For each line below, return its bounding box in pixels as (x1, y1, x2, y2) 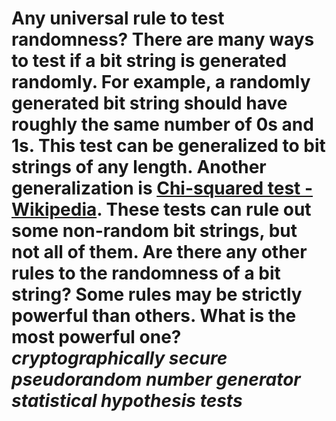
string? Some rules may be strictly (11, 283, 303, 306)
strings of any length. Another (11, 156, 267, 179)
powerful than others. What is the (11, 305, 297, 327)
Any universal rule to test (11, 7, 225, 30)
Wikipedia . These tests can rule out (11, 198, 312, 221)
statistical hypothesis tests (11, 390, 243, 412)
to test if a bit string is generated (11, 50, 288, 72)
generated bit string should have (11, 92, 288, 115)
